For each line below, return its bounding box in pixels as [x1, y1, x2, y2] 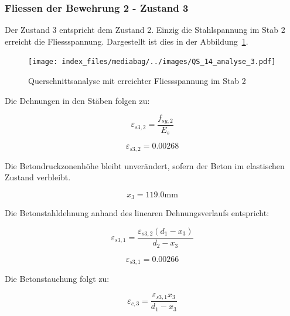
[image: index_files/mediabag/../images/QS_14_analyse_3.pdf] [28, 58, 276, 66]
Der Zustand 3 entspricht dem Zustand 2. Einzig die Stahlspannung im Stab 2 [5, 23, 285, 36]
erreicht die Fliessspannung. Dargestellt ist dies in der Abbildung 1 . [5, 35, 248, 47]
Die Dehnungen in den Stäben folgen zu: [5, 94, 150, 106]
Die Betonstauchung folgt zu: [5, 273, 110, 285]
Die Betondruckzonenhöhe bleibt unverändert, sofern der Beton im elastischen [5, 159, 285, 172]
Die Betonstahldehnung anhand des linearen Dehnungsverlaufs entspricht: [5, 207, 269, 219]
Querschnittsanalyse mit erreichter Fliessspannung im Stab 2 [28, 75, 246, 87]
